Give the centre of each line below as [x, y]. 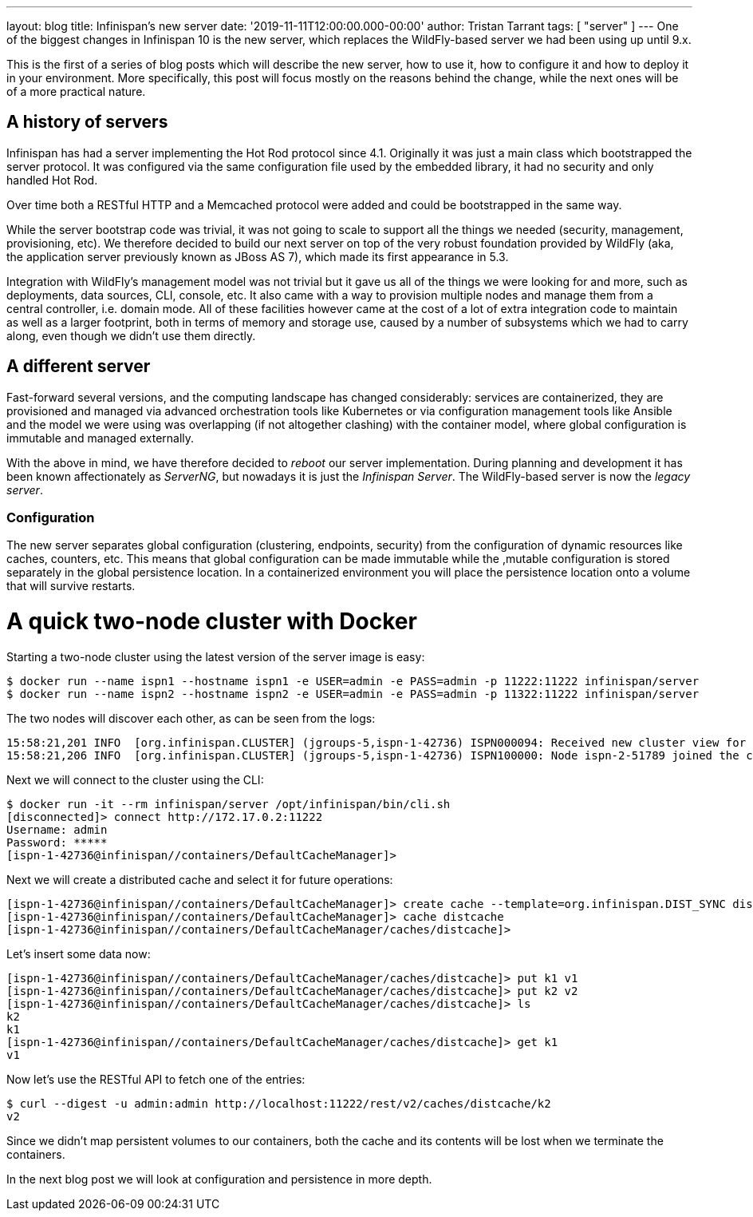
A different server [79, 367]
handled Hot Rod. [52, 180]
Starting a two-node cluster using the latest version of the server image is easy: [216, 656]
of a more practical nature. [76, 91]
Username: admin [57, 829]
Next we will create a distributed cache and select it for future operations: [200, 879]
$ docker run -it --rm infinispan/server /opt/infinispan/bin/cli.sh [229, 804]
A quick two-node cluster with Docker [212, 622]
